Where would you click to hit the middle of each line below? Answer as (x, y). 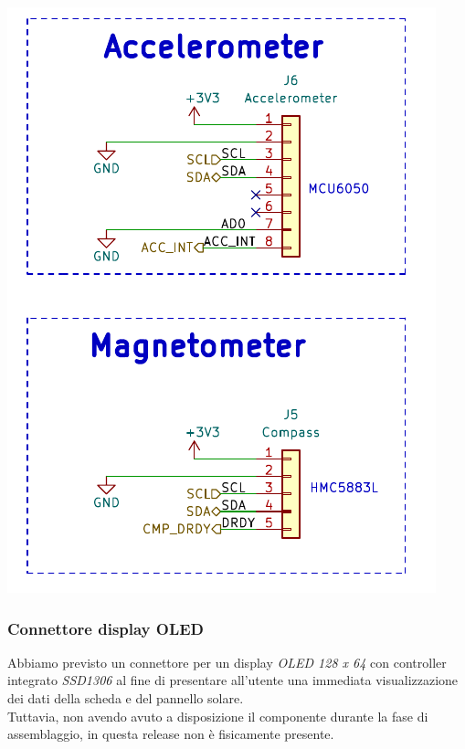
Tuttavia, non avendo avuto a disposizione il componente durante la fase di (218, 716)
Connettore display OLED (106, 628)
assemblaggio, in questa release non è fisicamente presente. (171, 734)
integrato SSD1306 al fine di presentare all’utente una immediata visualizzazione (233, 680)
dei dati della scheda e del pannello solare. (126, 698)
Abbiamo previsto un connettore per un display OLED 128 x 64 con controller (227, 662)
